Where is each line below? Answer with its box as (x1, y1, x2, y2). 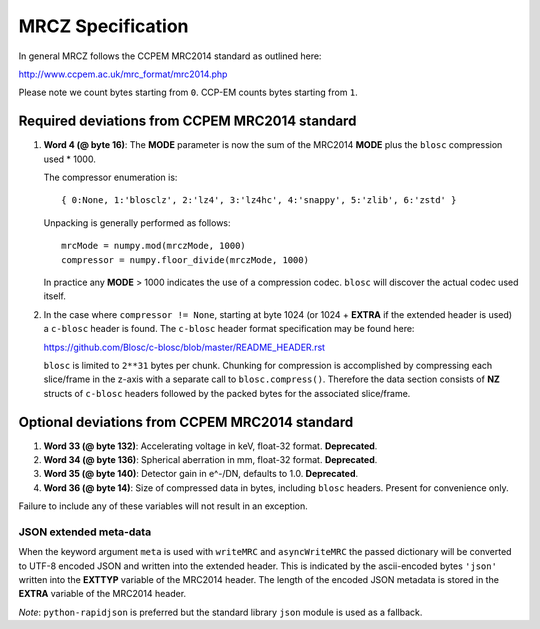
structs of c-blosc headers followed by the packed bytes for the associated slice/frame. (43, 387, 411, 399)
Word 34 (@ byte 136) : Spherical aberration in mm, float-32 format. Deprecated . (43, 454, 378, 465)
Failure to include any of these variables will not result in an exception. (18, 500, 309, 512)
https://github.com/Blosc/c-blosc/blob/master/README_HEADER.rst (43, 341, 325, 353)
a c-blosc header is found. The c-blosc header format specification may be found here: (43, 323, 415, 335)
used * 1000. (43, 153, 97, 165)
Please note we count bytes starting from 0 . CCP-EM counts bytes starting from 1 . (18, 86, 359, 99)
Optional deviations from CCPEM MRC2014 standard (18, 413, 354, 430)
